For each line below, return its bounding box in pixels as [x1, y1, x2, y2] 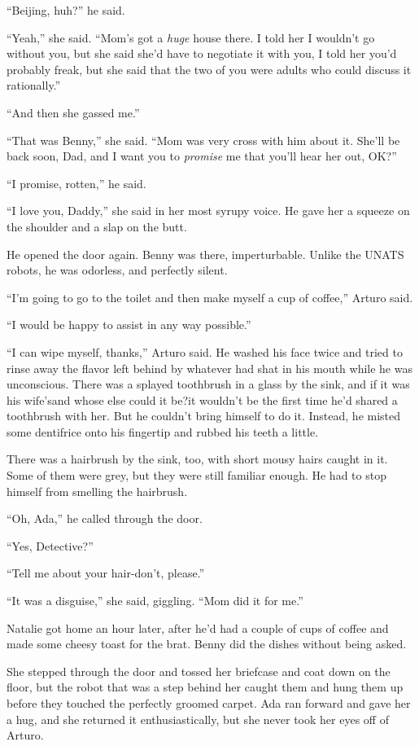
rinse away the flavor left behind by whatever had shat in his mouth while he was [7, 359, 412, 376]
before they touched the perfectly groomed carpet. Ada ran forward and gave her [7, 695, 411, 711]
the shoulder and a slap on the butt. [7, 217, 187, 235]
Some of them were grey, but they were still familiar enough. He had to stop [7, 467, 386, 484]
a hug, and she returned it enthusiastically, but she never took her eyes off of [7, 710, 389, 727]
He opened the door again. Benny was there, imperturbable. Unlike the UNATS [7, 245, 404, 262]
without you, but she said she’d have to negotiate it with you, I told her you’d [7, 45, 397, 62]
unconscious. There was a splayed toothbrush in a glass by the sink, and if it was [7, 375, 410, 393]
